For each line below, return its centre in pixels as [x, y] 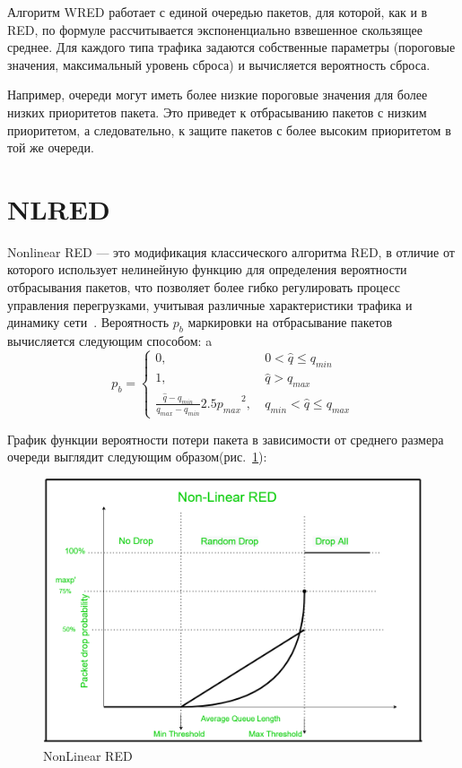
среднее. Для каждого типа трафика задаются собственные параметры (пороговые [231, 47]
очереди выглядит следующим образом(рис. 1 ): [137, 457]
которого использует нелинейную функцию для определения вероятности [207, 269]
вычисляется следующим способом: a [110, 341]
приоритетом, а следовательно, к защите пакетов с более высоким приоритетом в [229, 129]
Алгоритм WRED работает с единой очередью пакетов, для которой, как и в [218, 12]
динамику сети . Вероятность [88, 322]
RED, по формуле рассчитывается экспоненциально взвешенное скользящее [215, 29]
